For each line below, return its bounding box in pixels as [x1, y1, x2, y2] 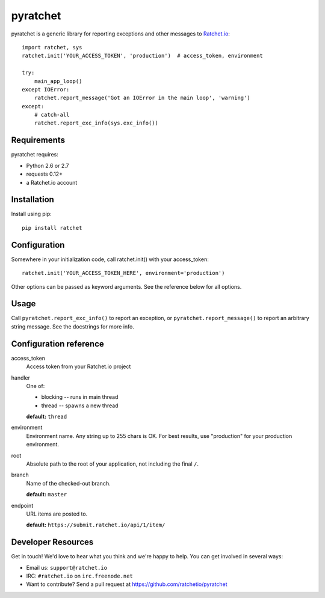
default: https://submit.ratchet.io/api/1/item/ [26, 521, 166, 529]
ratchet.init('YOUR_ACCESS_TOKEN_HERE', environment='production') [22, 270, 225, 277]
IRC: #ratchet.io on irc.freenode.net [26, 572, 134, 580]
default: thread [26, 413, 67, 421]
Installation [11, 194, 54, 205]
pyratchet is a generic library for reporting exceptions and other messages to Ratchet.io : [11, 30, 230, 37]
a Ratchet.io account [26, 179, 78, 186]
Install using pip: [11, 211, 52, 218]
